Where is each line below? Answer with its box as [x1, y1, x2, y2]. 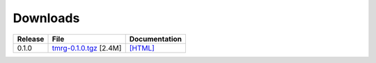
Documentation [129, 34, 182, 44]
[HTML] [129, 43, 155, 53]
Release [17, 34, 45, 44]
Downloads [13, 10, 80, 26]
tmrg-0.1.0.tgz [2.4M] [52, 43, 122, 53]
